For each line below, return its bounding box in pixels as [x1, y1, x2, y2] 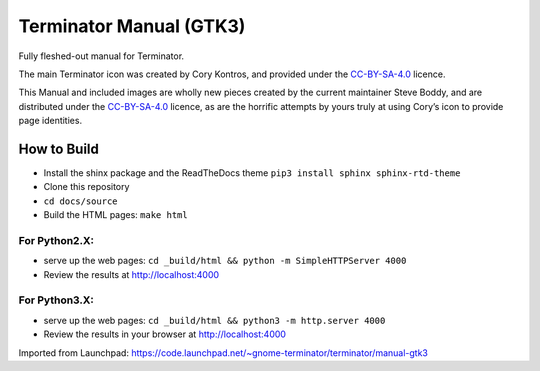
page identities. [18, 115, 83, 127]
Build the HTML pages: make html [43, 209, 189, 221]
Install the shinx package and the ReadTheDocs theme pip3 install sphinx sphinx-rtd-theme [43, 167, 461, 179]
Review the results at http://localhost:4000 [43, 268, 220, 280]
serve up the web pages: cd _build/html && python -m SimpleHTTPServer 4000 [43, 255, 407, 267]
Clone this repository [43, 181, 130, 193]
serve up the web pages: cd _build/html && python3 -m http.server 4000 [43, 314, 386, 326]
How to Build [18, 140, 100, 157]
